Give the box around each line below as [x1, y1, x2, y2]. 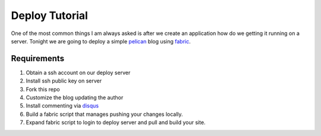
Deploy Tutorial [11, 9, 89, 22]
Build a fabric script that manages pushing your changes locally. [26, 110, 184, 118]
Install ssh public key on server [26, 77, 102, 84]
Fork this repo [26, 86, 60, 93]
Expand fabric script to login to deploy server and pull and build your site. [26, 119, 206, 126]
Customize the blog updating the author [26, 94, 124, 101]
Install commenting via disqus [26, 102, 99, 109]
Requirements [11, 53, 65, 64]
